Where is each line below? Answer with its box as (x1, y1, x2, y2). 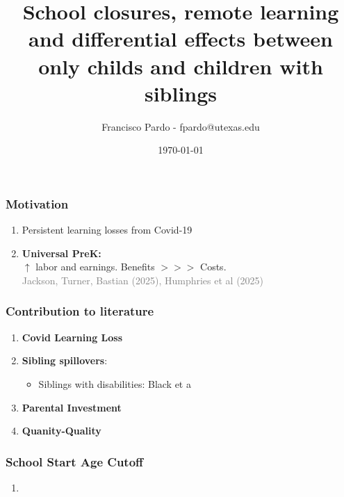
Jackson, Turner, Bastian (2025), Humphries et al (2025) (22, 272, 264, 287)
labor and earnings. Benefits (35, 259, 155, 274)
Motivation (6, 195, 69, 212)
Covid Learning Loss (22, 329, 123, 344)
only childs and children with (38, 51, 323, 80)
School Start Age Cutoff (6, 453, 144, 470)
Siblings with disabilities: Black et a (38, 376, 191, 391)
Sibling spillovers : (22, 353, 108, 368)
